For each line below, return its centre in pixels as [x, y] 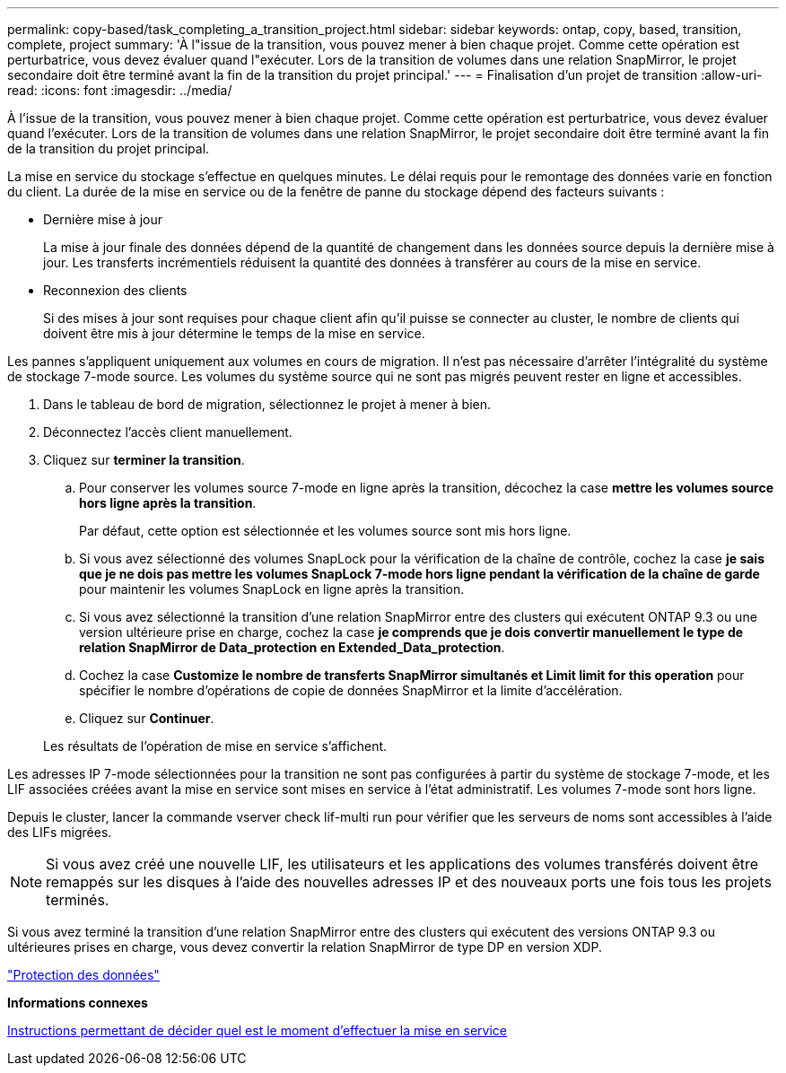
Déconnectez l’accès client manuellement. [168, 432]
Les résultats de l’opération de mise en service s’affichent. [215, 746]
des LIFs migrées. [60, 832]
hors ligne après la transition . [168, 503]
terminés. [78, 900]
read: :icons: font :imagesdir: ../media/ [120, 90]
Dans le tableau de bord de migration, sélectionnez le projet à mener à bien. [267, 404]
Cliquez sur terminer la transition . [144, 460]
